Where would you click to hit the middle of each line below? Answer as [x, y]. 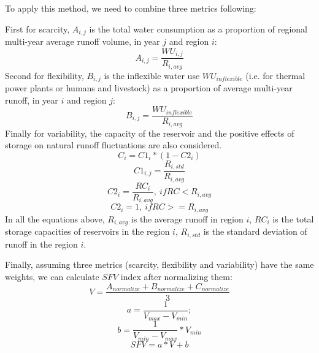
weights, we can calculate [52, 276]
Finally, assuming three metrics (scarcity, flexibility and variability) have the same [159, 264]
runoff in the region [41, 244]
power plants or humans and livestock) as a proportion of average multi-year [149, 88]
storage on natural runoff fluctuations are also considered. [113, 145]
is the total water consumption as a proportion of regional [198, 28]
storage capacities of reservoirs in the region [87, 231]
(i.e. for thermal [275, 75]
